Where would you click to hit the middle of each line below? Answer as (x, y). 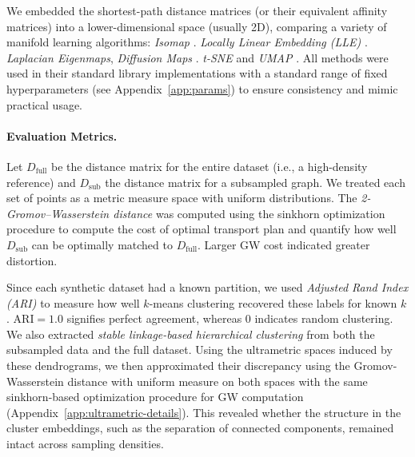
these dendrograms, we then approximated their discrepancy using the (178, 366)
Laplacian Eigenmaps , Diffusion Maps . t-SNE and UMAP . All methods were (198, 57)
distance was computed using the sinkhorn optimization (249, 213)
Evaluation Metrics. (62, 135)
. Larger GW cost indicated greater (283, 244)
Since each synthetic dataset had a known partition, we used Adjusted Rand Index (207, 287)
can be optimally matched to (102, 244)
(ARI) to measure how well (73, 302)
